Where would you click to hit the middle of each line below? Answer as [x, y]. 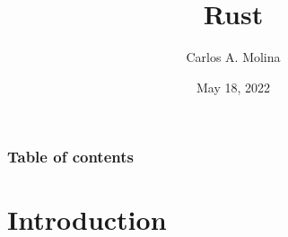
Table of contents [70, 157]
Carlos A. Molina [233, 57]
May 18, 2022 [233, 87]
